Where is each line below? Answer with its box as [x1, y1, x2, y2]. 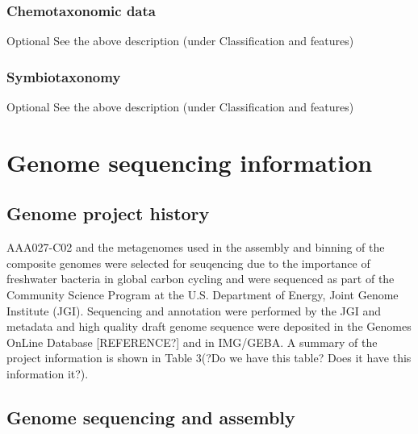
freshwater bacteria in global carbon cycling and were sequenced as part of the [6, 270, 395, 287]
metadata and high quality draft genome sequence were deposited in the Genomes [6, 318, 412, 335]
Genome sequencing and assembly [6, 404, 295, 429]
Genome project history [6, 201, 210, 226]
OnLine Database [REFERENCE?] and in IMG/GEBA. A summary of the [6, 333, 378, 350]
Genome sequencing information [6, 145, 373, 178]
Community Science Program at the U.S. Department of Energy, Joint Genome [6, 286, 399, 303]
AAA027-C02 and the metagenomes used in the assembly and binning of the [6, 239, 385, 256]
